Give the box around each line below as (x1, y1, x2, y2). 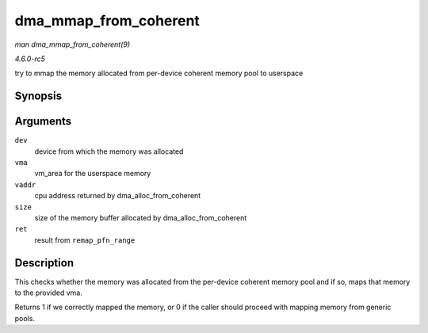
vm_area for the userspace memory (34, 169, 151, 178)
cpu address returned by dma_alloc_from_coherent (34, 191, 201, 201)
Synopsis (14, 90, 63, 103)
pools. (14, 313, 36, 323)
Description (14, 256, 75, 270)
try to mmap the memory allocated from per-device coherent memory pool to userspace (14, 68, 304, 78)
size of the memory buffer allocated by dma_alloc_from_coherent (34, 212, 247, 222)
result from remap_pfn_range (34, 235, 136, 245)
